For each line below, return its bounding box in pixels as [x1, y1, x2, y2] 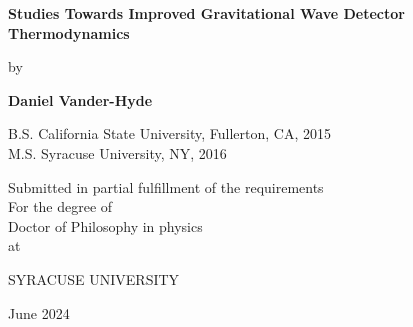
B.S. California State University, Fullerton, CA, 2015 [8, 123, 332, 144]
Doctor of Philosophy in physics [8, 215, 203, 236]
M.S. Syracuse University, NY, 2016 [8, 142, 227, 163]
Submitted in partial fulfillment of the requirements [8, 176, 324, 197]
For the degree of [8, 196, 113, 217]
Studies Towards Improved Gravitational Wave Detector [8, 3, 405, 23]
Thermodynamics [8, 22, 130, 43]
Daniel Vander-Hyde [8, 89, 153, 110]
